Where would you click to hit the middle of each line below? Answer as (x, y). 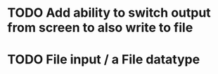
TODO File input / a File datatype (104, 60)
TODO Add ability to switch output (109, 13)
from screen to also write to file (100, 28)
